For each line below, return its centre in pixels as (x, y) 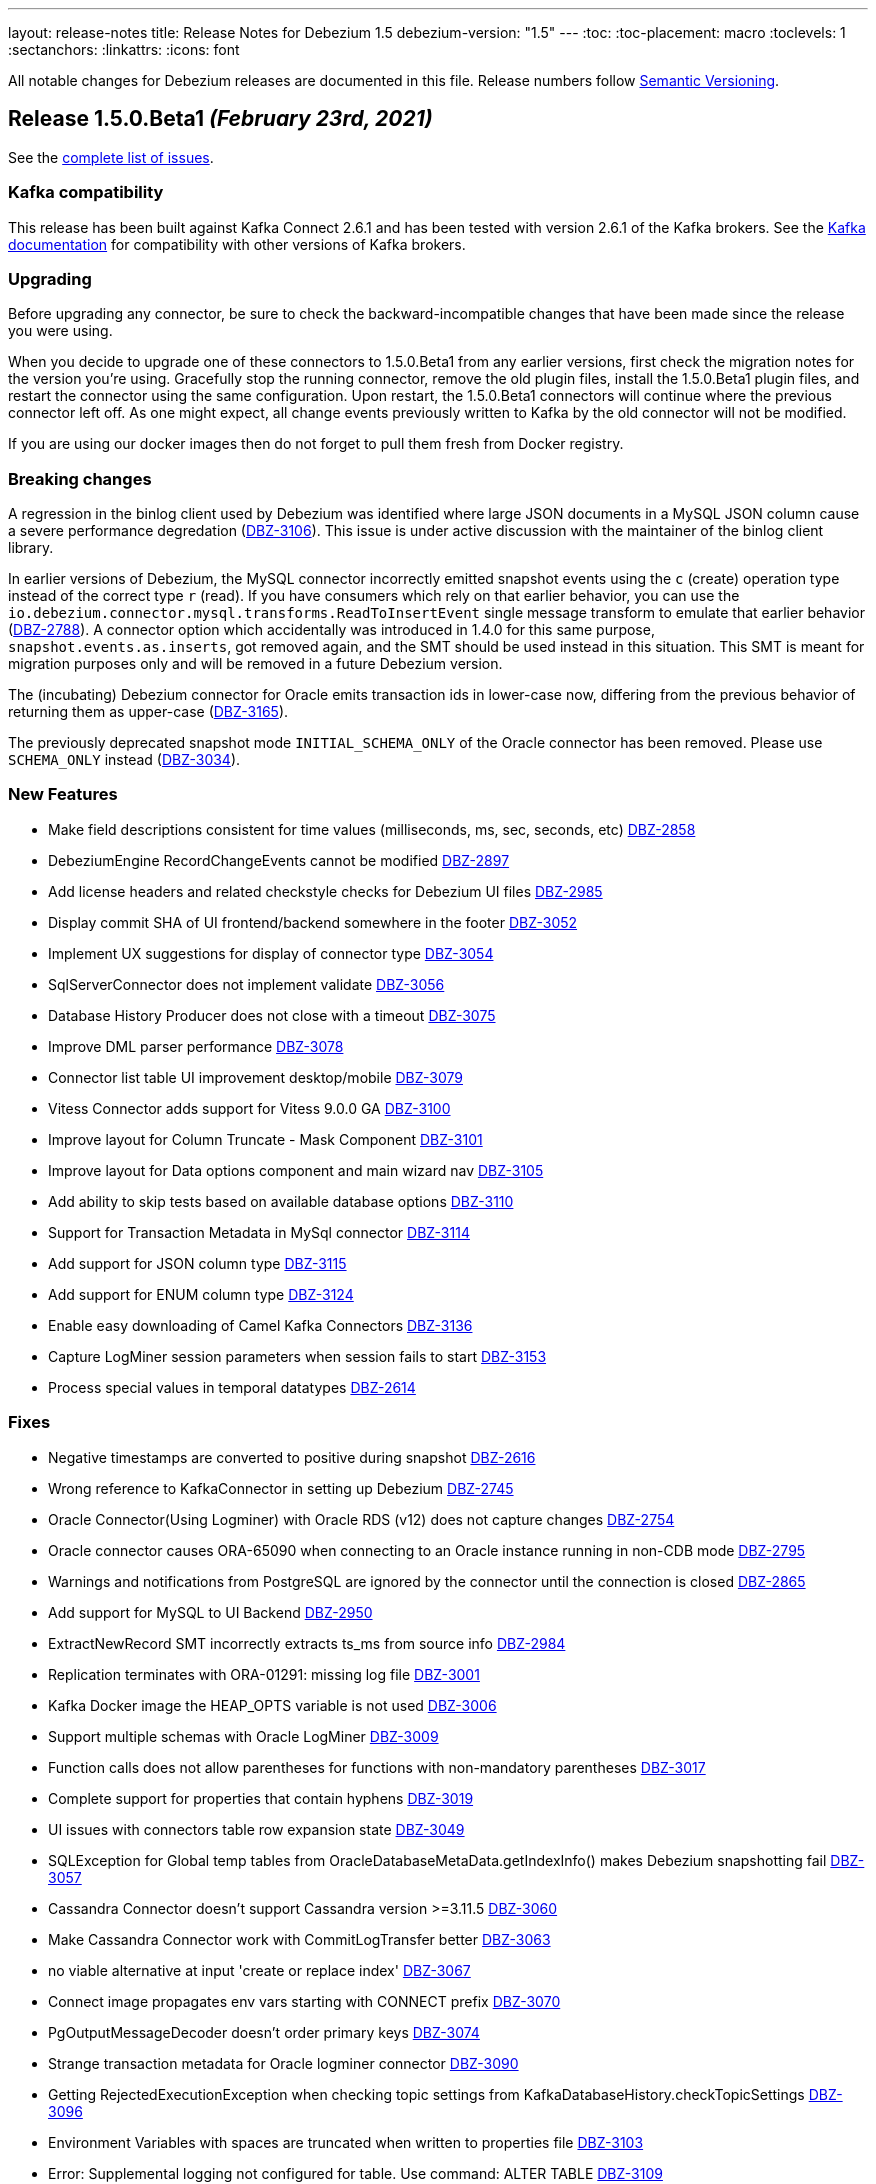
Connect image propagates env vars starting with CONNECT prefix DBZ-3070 (304, 2001)
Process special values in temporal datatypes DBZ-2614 (232, 1387)
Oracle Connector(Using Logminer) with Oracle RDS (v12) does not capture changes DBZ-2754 (361, 1519)
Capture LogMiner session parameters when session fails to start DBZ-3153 (297, 1356)
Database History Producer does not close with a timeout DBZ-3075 (272, 1015)
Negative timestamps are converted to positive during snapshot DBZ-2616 (292, 1457)
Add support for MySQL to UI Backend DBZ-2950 (210, 1612)
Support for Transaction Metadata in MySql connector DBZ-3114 (259, 1232)
